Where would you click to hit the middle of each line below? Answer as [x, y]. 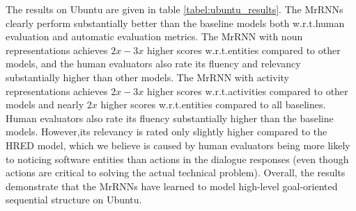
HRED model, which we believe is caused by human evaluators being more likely [178, 145]
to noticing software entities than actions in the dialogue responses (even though [177, 159]
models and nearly [45, 104]
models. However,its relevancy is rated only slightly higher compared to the [167, 132]
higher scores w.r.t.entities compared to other [243, 50]
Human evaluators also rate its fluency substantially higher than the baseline [170, 118]
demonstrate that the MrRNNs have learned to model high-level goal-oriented [172, 186]
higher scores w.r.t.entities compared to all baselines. [213, 104]
